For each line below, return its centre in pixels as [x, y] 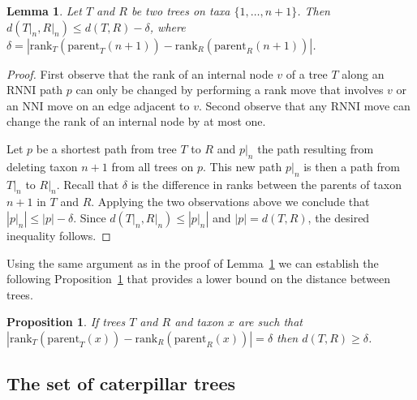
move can [387, 105]
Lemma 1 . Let [44, 11]
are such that [270, 322]
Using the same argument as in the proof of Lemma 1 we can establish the [193, 262]
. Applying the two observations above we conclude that [230, 202]
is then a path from [352, 166]
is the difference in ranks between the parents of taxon [266, 184]
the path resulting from [316, 148]
